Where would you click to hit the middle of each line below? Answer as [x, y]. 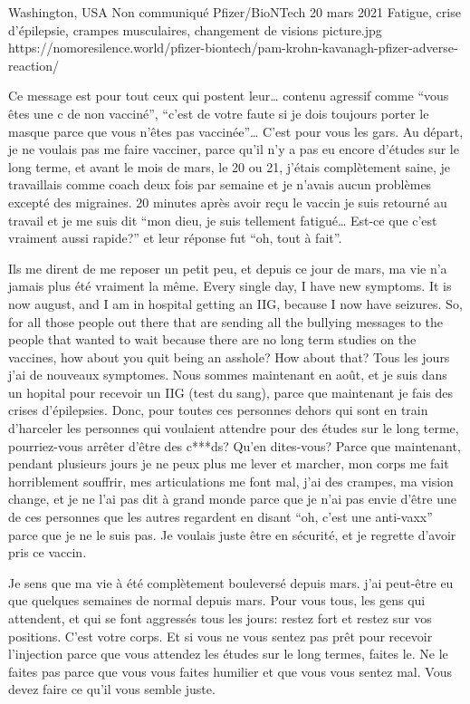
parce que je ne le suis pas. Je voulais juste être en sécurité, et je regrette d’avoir [232, 534]
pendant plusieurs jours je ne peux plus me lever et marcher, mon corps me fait [229, 463]
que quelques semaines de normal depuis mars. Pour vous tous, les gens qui [217, 600]
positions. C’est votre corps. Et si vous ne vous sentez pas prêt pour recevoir [221, 636]
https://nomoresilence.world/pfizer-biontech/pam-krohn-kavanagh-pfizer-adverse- [233, 48]
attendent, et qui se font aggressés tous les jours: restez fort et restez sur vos [220, 618]
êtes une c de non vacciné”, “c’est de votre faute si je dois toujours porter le [219, 113]
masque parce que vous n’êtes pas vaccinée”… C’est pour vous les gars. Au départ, [236, 131]
